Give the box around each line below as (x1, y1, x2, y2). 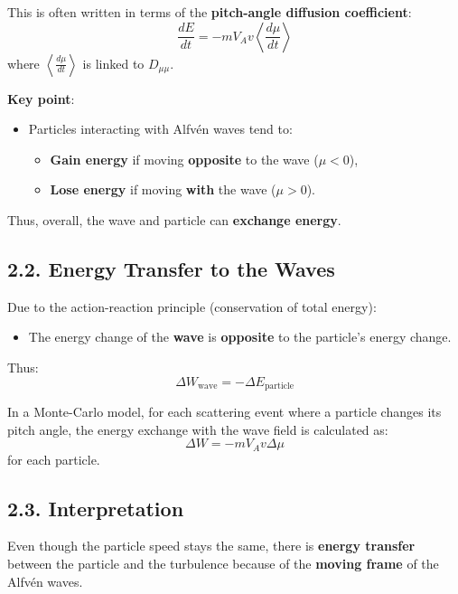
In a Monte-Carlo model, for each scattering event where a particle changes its (7, 402, 442, 420)
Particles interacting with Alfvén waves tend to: (28, 119, 293, 138)
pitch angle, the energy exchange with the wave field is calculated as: (7, 420, 388, 438)
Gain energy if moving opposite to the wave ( (50, 149, 319, 168)
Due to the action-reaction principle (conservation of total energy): (7, 297, 377, 316)
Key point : (7, 89, 75, 108)
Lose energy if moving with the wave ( (50, 180, 276, 199)
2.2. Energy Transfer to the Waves (7, 254, 335, 282)
